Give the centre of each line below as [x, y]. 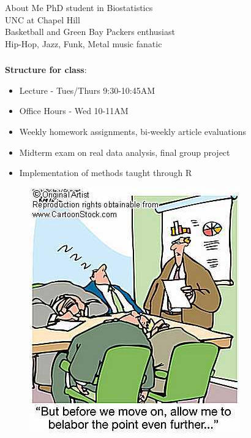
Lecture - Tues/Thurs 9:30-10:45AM [87, 90]
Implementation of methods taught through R [106, 173]
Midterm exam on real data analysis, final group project [125, 152]
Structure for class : [46, 70]
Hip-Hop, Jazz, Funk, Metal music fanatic [84, 43]
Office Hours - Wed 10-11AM [74, 111]
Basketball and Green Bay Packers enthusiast [90, 32]
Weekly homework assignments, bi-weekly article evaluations [133, 131]
